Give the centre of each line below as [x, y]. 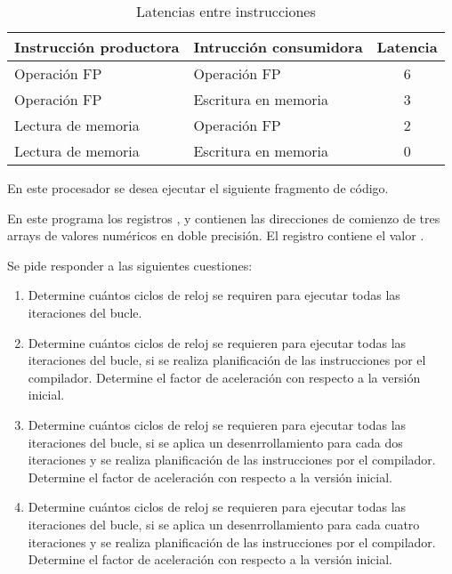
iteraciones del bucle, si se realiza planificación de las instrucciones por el [227, 360]
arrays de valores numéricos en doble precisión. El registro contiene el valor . [216, 235]
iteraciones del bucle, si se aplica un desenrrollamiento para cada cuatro [224, 524]
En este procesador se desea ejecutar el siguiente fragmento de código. [198, 188]
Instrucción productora [97, 47]
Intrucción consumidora [278, 47]
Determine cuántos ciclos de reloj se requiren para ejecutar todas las [214, 295]
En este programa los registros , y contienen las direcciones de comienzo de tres [224, 218]
